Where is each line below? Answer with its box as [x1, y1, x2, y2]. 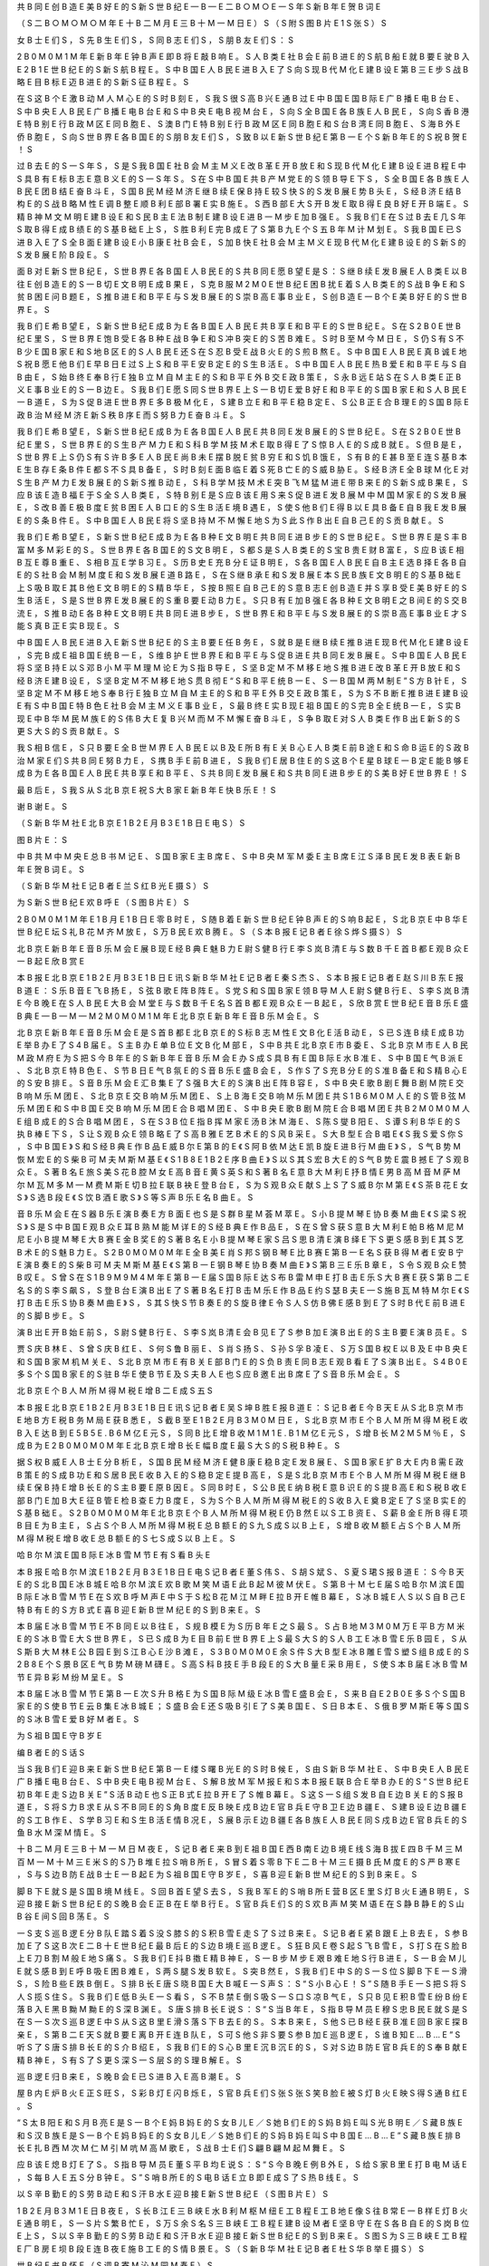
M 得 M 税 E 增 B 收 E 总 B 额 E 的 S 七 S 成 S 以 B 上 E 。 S [16, 1533, 235, 1544]
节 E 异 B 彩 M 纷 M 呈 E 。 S [16, 1671, 124, 1682]
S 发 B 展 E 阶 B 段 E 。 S [16, 249, 110, 260]
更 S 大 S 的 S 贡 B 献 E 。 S [16, 726, 120, 737]
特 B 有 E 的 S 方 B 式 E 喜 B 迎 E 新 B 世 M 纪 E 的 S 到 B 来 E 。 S [16, 1604, 261, 1615]
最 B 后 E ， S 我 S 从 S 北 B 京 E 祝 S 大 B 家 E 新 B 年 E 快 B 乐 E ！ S [16, 784, 276, 795]
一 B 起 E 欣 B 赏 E [16, 955, 85, 966]
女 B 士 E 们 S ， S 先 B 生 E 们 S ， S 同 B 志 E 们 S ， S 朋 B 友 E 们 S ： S [16, 34, 294, 45]
